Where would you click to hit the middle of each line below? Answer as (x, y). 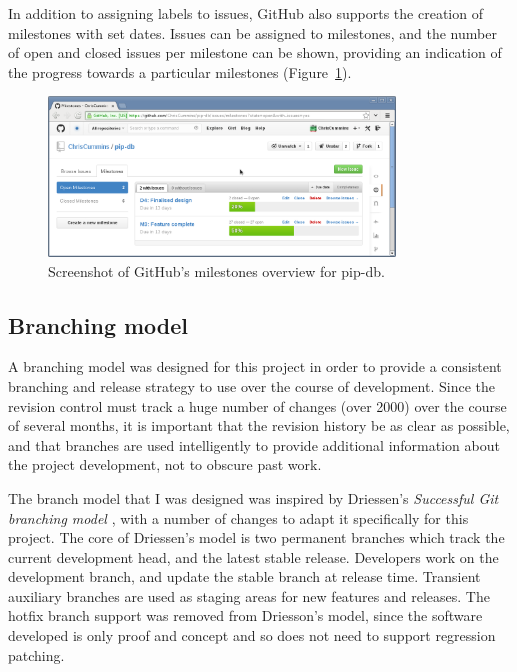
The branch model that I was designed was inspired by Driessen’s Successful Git (253, 497)
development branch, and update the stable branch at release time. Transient (244, 576)
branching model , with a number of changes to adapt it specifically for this (238, 517)
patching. (36, 654)
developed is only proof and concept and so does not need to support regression (252, 635)
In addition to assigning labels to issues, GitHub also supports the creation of (245, 13)
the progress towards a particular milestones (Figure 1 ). (180, 71)
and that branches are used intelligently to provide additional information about (254, 444)
